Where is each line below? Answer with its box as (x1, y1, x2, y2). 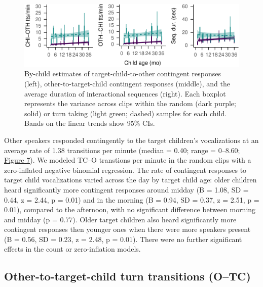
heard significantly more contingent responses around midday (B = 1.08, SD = (4, 184, 249, 195)
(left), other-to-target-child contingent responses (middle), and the (24, 78, 230, 88)
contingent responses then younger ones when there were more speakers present (4, 224, 251, 234)
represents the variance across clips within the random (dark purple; (24, 98, 236, 109)
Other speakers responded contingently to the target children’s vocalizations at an (4, 134, 259, 145)
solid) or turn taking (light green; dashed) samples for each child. (24, 108, 227, 118)
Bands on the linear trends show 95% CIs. (24, 118, 155, 128)
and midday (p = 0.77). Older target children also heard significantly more (4, 214, 237, 224)
